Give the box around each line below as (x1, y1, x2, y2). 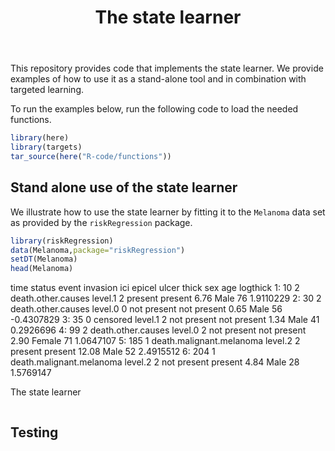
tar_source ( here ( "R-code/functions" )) (10, 151, 172, 161)
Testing (10, 424, 59, 441)
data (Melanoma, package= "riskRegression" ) (10, 245, 186, 255)
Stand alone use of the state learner (10, 179, 238, 196)
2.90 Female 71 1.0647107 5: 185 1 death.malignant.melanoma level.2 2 (10, 335, 301, 347)
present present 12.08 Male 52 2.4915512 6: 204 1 (10, 346, 216, 358)
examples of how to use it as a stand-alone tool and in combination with (10, 73, 307, 85)
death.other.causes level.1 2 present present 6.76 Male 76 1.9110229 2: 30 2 (10, 292, 322, 305)
